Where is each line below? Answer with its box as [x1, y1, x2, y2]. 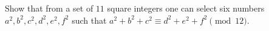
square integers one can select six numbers [107, 2, 265, 14]
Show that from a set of [5, 2, 94, 14]
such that [72, 13, 107, 26]
